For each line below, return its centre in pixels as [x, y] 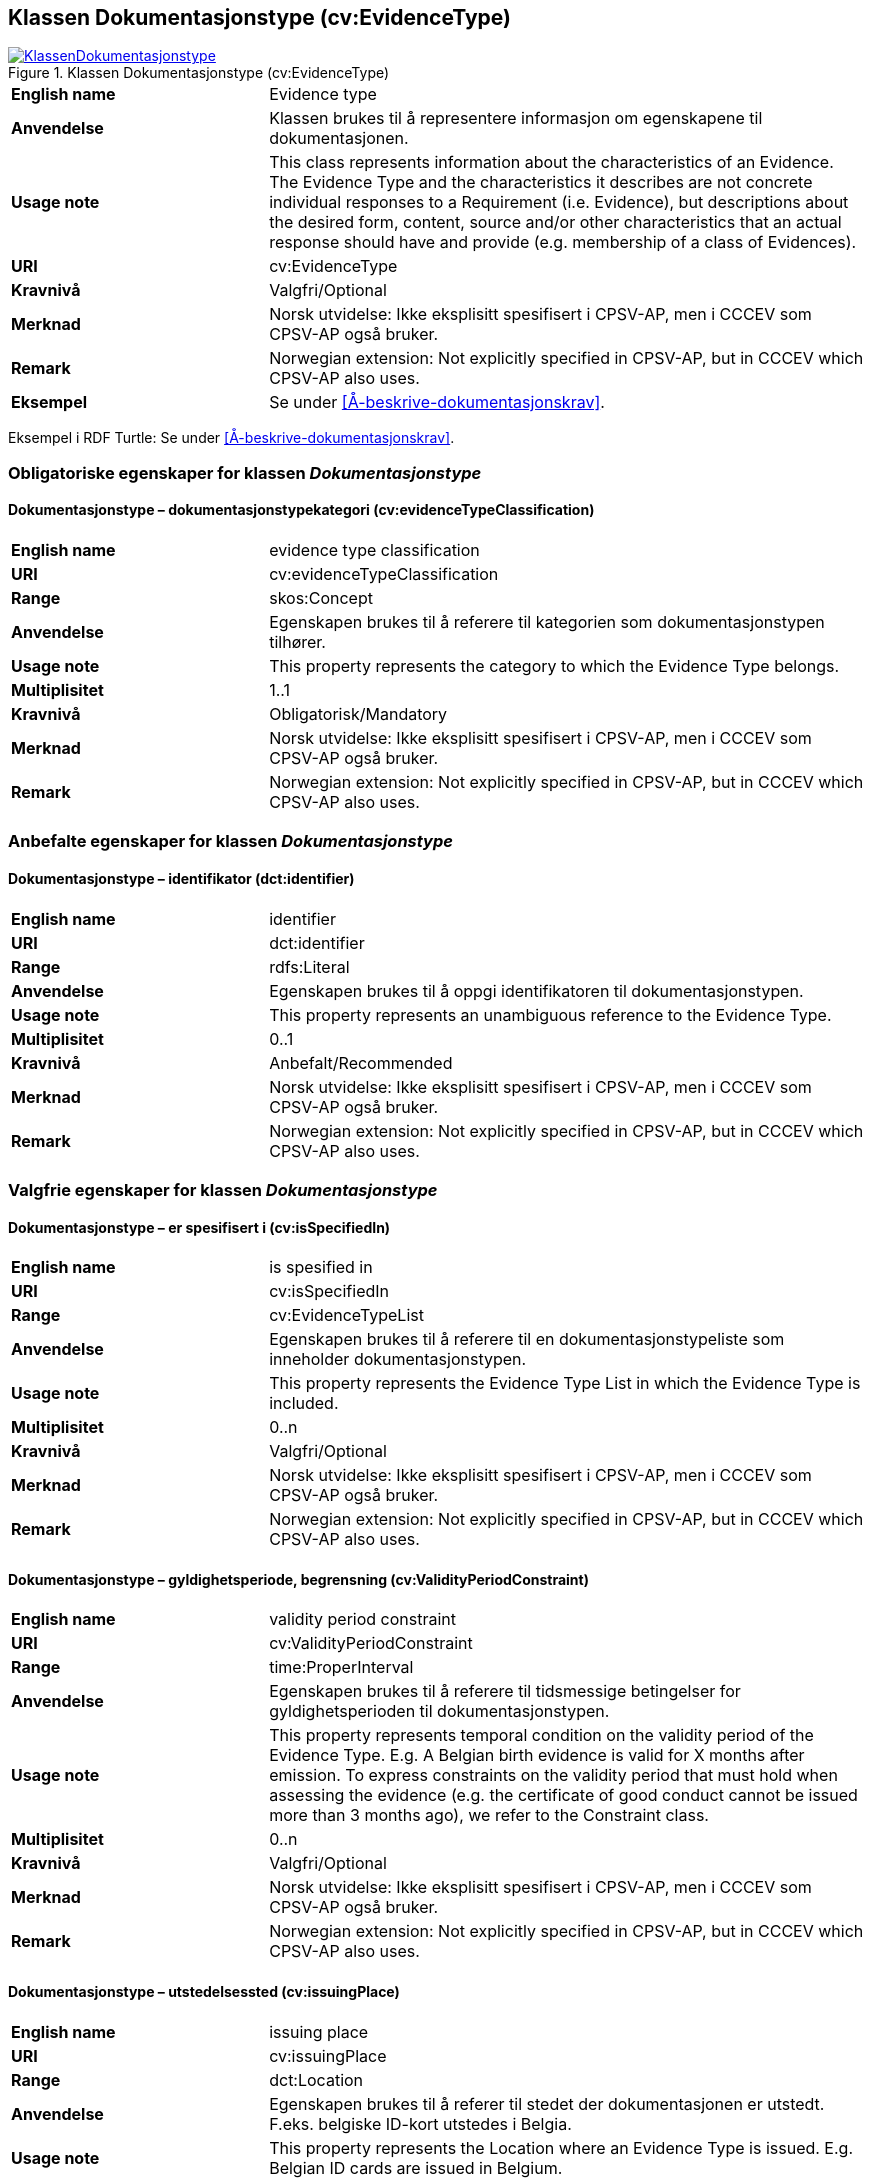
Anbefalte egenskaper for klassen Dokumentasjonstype [230, 841]
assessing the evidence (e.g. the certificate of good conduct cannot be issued [563, 1795]
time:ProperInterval [341, 1667]
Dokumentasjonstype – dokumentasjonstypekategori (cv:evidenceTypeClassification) [301, 510]
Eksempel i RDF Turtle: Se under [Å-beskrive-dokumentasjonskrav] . [231, 438]
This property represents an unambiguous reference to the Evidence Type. [550, 1014]
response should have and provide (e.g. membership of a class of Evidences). [563, 242]
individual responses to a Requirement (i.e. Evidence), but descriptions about [559, 202]
